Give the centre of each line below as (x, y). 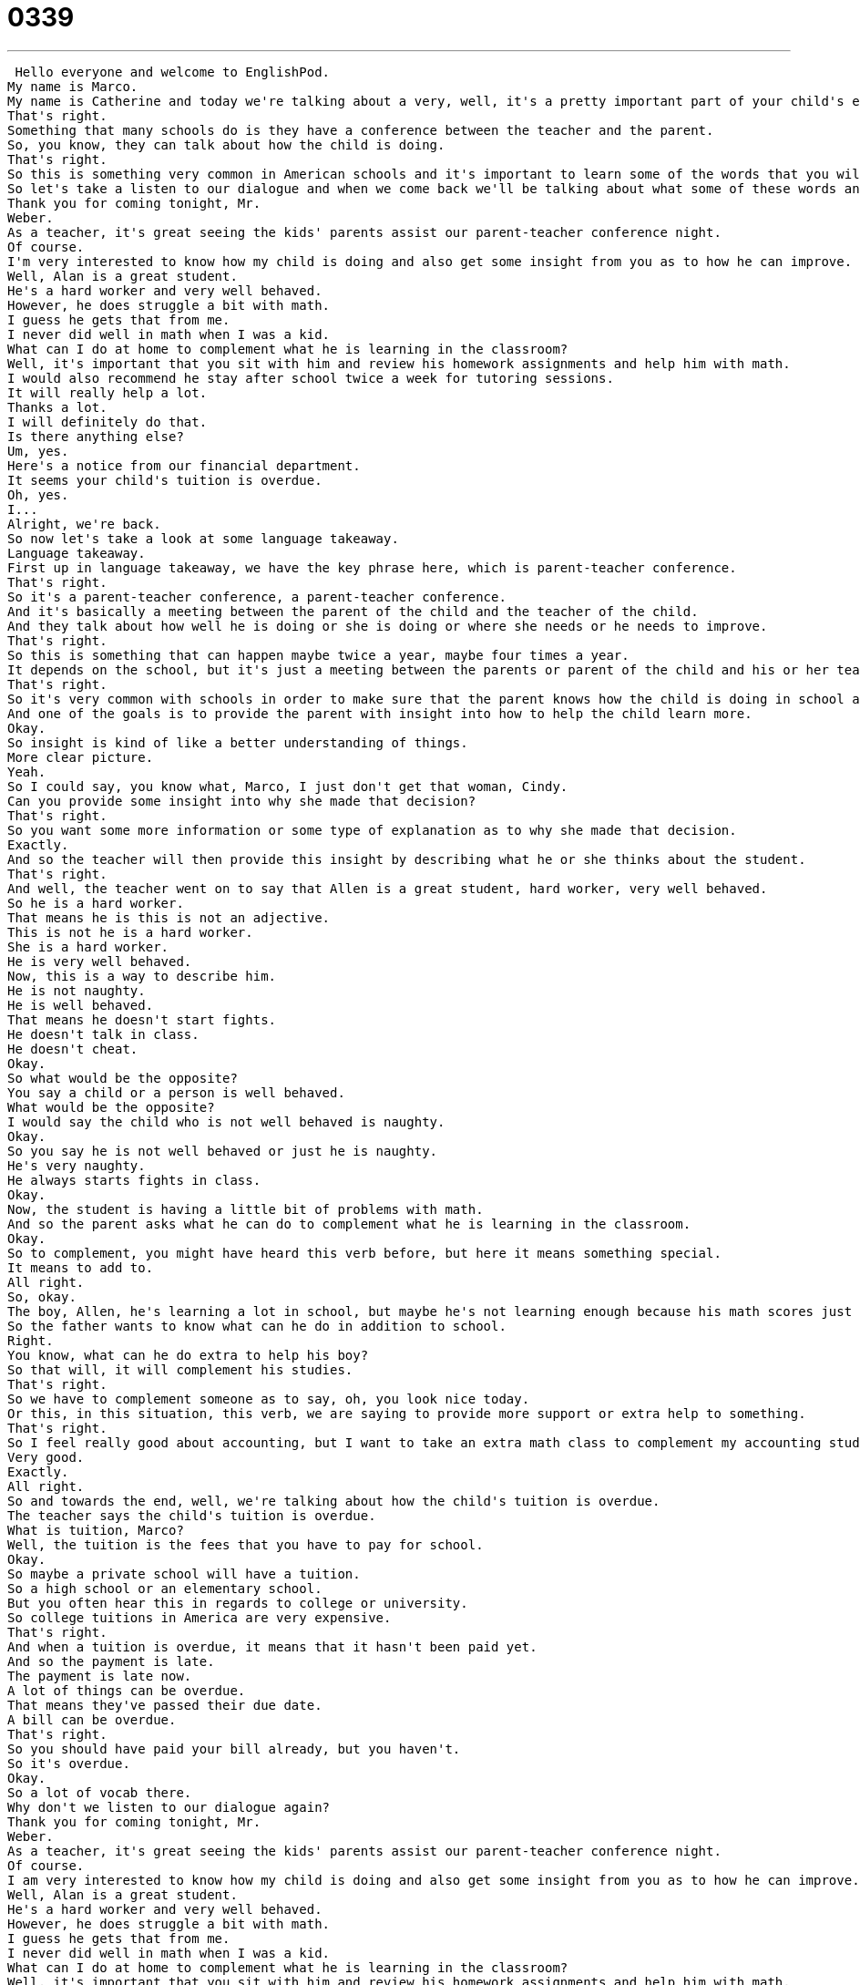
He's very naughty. (77, 1165)
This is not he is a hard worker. (130, 932)
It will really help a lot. (107, 392)
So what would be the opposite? (123, 1078)
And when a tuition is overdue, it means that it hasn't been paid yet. (272, 1646)
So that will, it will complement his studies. (180, 1369)
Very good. (46, 1457)
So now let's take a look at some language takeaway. (203, 538)
